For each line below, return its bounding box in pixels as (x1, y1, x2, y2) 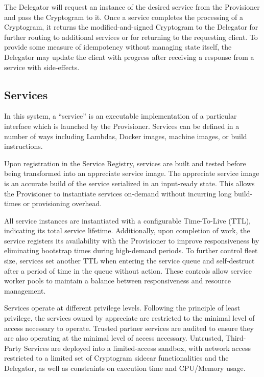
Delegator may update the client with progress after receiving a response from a (4, 51, 254, 62)
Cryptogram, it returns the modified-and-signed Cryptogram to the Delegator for (4, 21, 258, 32)
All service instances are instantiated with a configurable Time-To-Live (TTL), (4, 215, 251, 226)
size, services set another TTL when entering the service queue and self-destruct (4, 255, 255, 266)
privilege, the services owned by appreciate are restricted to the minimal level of (4, 313, 255, 323)
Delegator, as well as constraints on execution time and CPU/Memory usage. (4, 363, 246, 373)
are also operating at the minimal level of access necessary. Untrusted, (4, 332, 224, 343)
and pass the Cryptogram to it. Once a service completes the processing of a (4, 11, 244, 22)
